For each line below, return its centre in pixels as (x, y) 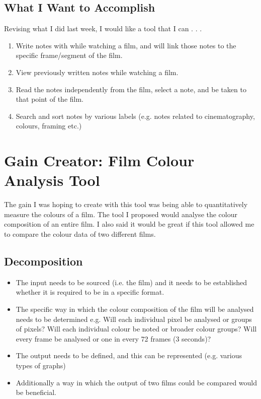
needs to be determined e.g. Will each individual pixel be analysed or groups (134, 319)
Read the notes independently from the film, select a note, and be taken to (131, 89)
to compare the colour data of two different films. (80, 234)
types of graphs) (41, 365)
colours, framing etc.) (49, 126)
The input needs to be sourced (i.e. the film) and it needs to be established (132, 282)
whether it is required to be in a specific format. (90, 292)
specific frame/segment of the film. (69, 55)
